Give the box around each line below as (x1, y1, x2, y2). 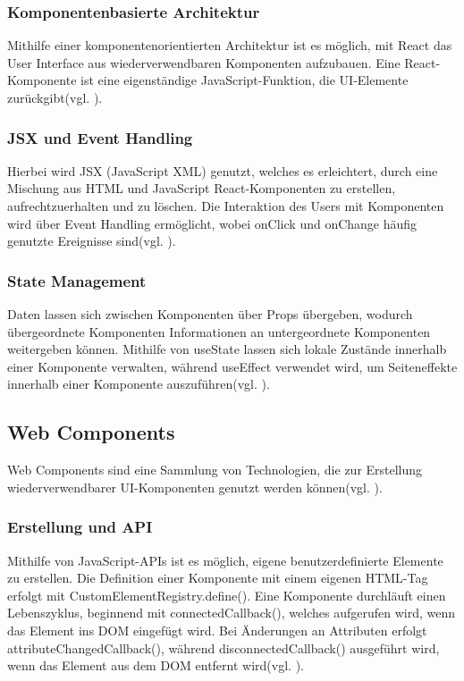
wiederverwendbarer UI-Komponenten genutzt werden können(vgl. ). (7, 477, 383, 496)
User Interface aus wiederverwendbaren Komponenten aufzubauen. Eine (7, 53, 401, 71)
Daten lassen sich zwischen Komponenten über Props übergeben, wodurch (7, 305, 413, 323)
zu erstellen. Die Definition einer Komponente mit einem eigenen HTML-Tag (7, 568, 428, 587)
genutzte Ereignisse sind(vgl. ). (7, 231, 176, 250)
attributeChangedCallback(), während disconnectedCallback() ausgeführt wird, (7, 638, 440, 657)
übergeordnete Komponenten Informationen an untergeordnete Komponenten (7, 322, 431, 340)
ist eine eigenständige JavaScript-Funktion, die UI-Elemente (80, 71, 409, 89)
